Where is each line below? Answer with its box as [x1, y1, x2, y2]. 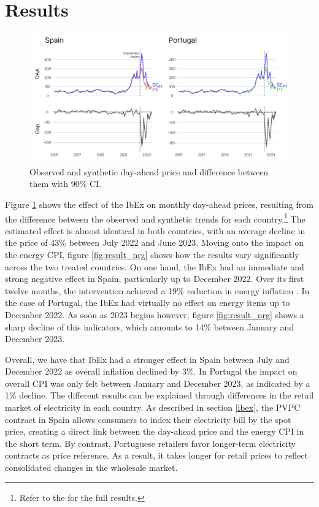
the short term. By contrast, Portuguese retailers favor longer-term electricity [5, 436, 296, 449]
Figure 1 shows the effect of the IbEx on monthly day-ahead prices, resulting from [5, 197, 313, 210]
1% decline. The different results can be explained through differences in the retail [5, 389, 314, 402]
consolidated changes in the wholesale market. [5, 461, 178, 474]
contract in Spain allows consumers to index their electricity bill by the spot [5, 413, 291, 425]
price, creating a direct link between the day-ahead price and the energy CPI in [5, 425, 304, 438]
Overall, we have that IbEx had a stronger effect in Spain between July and [5, 353, 290, 365]
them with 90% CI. [29, 177, 102, 190]
